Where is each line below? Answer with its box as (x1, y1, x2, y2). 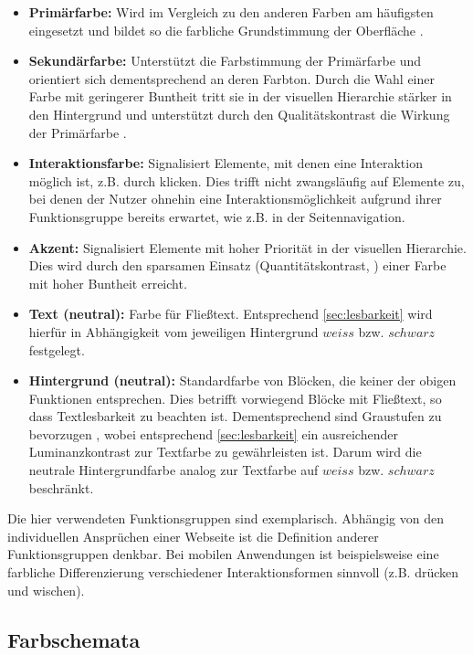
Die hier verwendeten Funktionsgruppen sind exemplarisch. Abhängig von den (7, 509, 444, 528)
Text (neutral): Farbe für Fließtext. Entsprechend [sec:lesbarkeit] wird (28, 304, 433, 323)
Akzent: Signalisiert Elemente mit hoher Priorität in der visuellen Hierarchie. (28, 238, 467, 257)
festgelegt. (28, 340, 85, 359)
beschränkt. (28, 478, 94, 497)
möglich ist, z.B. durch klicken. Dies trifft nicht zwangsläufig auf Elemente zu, (28, 171, 465, 190)
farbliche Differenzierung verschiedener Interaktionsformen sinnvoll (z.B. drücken (7, 563, 459, 582)
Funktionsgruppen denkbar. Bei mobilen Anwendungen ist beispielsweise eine (7, 544, 439, 564)
